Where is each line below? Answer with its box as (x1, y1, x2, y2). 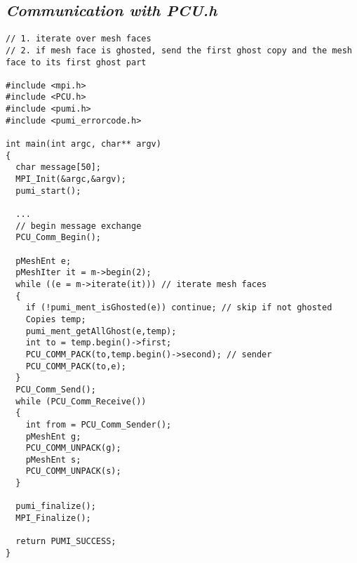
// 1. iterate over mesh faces (6, 34, 151, 44)
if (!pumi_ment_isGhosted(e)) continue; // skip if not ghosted (25, 303, 332, 313)
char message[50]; (15, 162, 102, 173)
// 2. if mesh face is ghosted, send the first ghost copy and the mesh (6, 45, 352, 55)
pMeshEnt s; (25, 454, 81, 465)
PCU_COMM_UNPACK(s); (25, 466, 121, 477)
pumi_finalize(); (15, 501, 96, 512)
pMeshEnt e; (15, 256, 72, 266)
